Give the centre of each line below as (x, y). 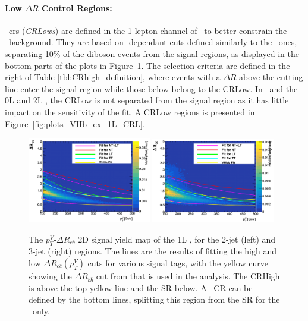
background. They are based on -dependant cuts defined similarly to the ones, (153, 42)
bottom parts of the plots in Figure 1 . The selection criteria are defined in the (147, 65)
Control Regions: (77, 7)
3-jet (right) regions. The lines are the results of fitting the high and (153, 251)
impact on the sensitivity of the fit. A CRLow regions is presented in (130, 111)
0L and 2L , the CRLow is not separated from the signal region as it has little (147, 100)
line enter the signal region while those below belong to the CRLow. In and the (151, 88)
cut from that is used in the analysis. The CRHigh (188, 276)
